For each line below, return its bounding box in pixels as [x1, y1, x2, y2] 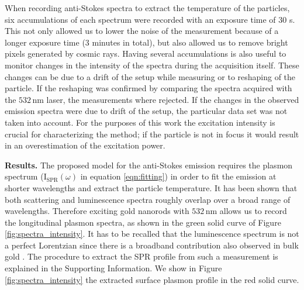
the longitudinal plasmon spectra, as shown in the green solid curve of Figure [5, 216, 281, 228]
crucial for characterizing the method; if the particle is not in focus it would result [5, 127, 299, 140]
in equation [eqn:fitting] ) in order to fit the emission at [80, 170, 277, 182]
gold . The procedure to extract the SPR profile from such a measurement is [5, 250, 278, 263]
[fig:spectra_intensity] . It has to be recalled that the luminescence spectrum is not [5, 227, 299, 240]
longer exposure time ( [5, 36, 85, 48]
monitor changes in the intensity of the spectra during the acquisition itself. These [5, 58, 299, 71]
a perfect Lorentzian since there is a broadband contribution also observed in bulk [5, 239, 299, 251]
